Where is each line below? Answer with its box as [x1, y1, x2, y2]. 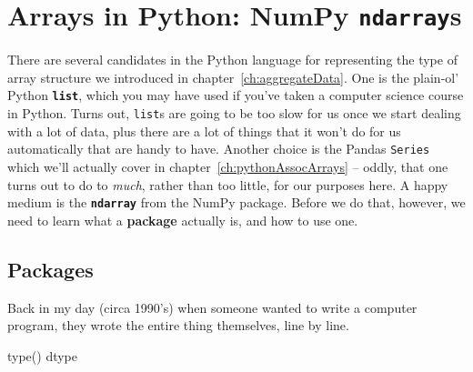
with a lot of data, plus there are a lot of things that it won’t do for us [7, 121, 401, 140]
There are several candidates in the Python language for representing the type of [7, 50, 458, 69]
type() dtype [7, 346, 78, 365]
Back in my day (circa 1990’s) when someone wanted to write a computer [7, 297, 418, 317]
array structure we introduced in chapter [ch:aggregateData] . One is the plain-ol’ [7, 67, 459, 86]
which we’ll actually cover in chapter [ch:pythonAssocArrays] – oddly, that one [7, 157, 448, 176]
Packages [7, 255, 94, 283]
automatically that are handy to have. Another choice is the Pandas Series [7, 139, 430, 158]
